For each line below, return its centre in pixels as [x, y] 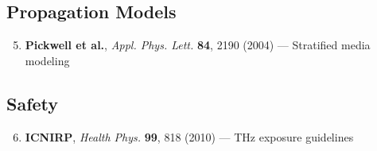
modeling [47, 60]
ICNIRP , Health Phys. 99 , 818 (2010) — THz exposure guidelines [189, 136]
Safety [33, 103]
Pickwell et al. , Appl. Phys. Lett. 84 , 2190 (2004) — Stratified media [198, 45]
